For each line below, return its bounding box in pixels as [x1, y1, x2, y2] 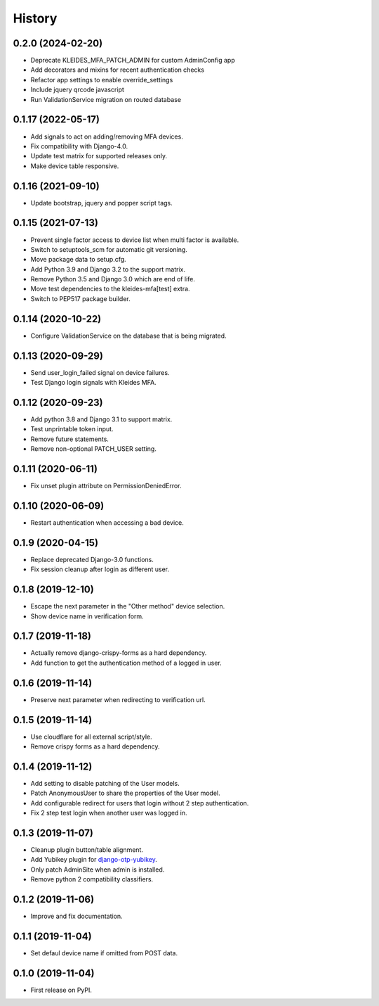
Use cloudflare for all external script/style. [30, 732, 152, 741]
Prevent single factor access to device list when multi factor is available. [30, 236, 239, 244]
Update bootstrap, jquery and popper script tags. [30, 198, 173, 207]
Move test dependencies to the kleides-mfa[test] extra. [30, 285, 190, 293]
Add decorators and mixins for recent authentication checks [30, 65, 205, 74]
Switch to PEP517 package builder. [30, 294, 131, 303]
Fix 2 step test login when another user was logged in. [30, 809, 187, 817]
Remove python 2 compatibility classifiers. [30, 875, 154, 884]
